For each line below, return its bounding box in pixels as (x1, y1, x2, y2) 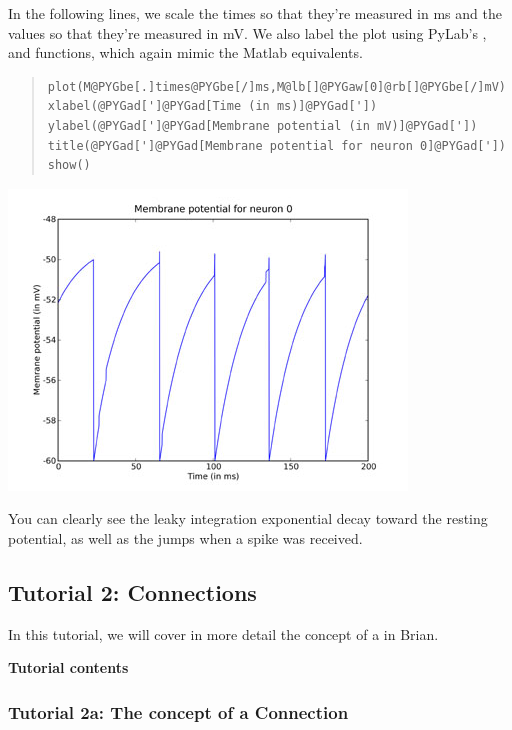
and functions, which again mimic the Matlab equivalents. (8, 42, 363, 63)
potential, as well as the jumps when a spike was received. (8, 527, 363, 548)
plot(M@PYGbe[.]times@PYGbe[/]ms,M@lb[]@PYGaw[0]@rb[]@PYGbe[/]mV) (47, 79, 506, 94)
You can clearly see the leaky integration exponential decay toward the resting (8, 508, 488, 529)
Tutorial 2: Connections (8, 576, 257, 607)
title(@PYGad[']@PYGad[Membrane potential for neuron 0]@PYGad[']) (47, 138, 506, 153)
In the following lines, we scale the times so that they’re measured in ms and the (8, 3, 502, 23)
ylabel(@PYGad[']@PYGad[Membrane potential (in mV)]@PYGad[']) (47, 118, 478, 133)
